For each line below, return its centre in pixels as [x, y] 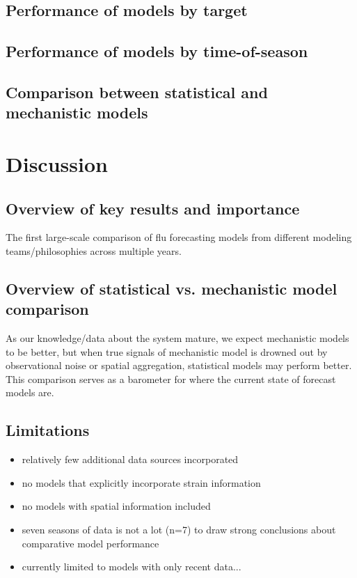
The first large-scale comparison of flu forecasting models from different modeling [179, 237]
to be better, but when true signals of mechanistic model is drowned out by [167, 351]
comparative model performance [90, 543]
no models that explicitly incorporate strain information [141, 482]
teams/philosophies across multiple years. [94, 250]
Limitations [48, 430]
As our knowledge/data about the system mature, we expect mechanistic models [177, 338]
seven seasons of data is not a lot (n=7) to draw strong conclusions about [179, 530]
